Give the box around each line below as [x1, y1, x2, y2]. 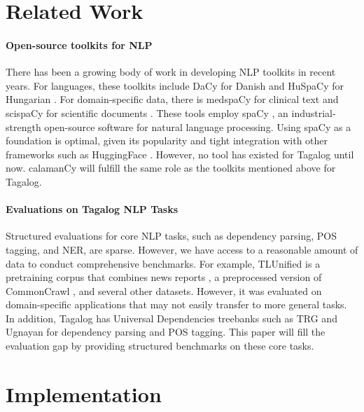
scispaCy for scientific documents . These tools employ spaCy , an [6, 105, 288, 120]
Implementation [6, 379, 162, 408]
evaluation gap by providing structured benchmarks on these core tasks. [6, 338, 314, 353]
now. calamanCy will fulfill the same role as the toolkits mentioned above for [6, 160, 336, 175]
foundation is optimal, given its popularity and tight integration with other [6, 133, 328, 148]
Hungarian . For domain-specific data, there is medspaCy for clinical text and [6, 92, 339, 107]
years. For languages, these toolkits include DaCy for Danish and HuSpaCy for [6, 78, 344, 92]
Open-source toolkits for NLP [6, 37, 153, 52]
